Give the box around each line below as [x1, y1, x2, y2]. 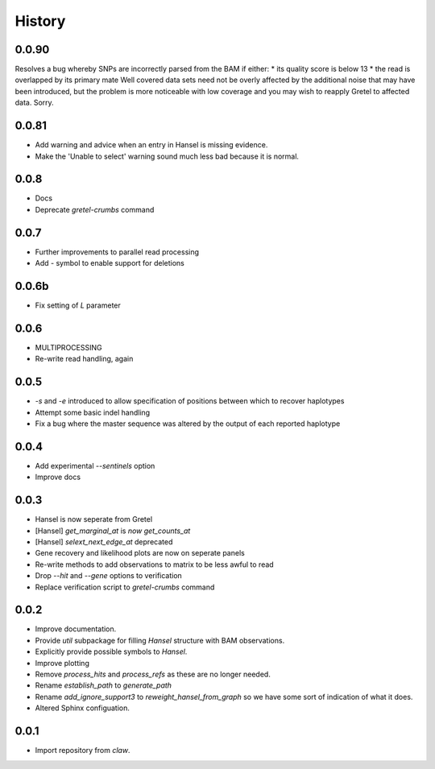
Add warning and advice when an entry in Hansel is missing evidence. [35, 140, 268, 150]
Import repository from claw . [35, 746, 130, 755]
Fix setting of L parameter [35, 300, 121, 310]
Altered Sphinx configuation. [35, 703, 130, 713]
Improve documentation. [35, 624, 117, 634]
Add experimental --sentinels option [35, 461, 155, 470]
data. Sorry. [14, 97, 54, 108]
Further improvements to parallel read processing [35, 246, 200, 257]
